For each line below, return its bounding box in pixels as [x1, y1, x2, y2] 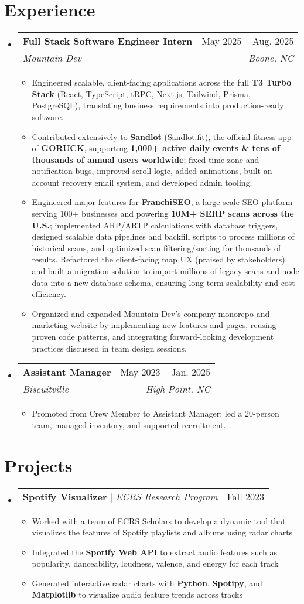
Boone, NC [248, 51, 294, 65]
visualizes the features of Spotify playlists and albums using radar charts [32, 526, 293, 538]
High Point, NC [145, 382, 211, 396]
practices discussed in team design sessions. [32, 342, 187, 354]
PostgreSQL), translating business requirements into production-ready [32, 99, 284, 111]
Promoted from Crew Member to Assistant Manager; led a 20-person [32, 407, 279, 419]
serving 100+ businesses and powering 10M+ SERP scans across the [32, 207, 294, 220]
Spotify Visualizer [22, 489, 107, 503]
